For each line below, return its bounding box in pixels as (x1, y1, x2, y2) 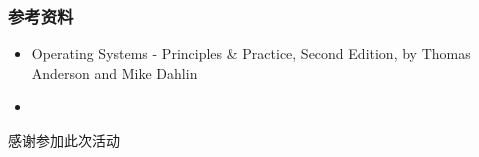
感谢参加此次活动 (8, 130, 120, 150)
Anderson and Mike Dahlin (31, 62, 198, 83)
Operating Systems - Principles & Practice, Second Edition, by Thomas (31, 43, 471, 64)
